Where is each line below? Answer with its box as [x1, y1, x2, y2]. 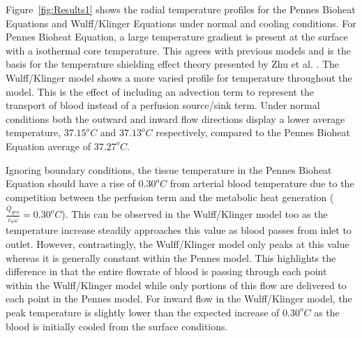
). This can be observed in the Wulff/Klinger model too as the [61, 207, 328, 221]
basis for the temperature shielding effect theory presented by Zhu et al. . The [6, 57, 340, 71]
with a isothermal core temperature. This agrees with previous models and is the [6, 43, 351, 57]
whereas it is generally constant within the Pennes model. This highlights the [6, 250, 336, 265]
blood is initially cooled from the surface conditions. [6, 318, 228, 333]
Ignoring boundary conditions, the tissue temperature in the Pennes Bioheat [6, 162, 332, 177]
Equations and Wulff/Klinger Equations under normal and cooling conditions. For [6, 15, 356, 30]
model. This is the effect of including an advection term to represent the [6, 84, 315, 98]
